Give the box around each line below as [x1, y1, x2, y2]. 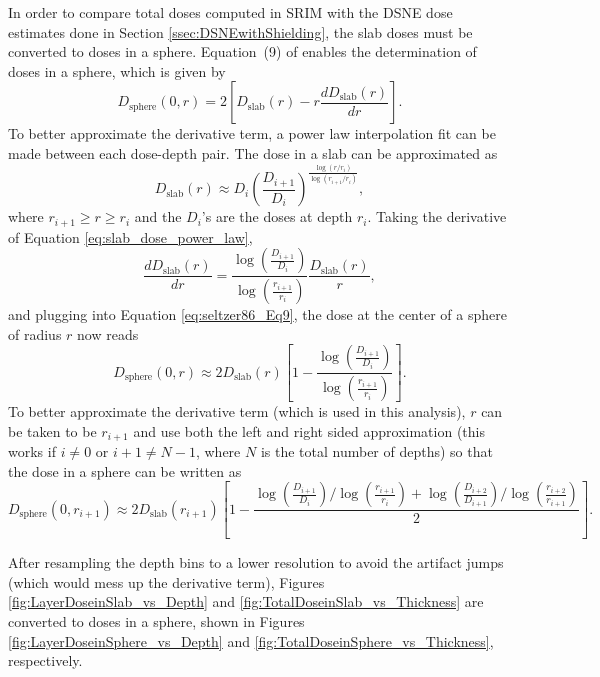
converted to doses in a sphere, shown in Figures [8, 610, 305, 631]
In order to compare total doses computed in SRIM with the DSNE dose [8, 2, 453, 22]
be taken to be [8, 420, 97, 441]
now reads [77, 323, 139, 344]
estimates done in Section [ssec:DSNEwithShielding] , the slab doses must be [8, 21, 473, 42]
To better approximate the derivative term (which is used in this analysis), [8, 401, 466, 422]
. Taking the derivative [367, 206, 507, 227]
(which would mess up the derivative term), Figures [8, 571, 325, 592]
